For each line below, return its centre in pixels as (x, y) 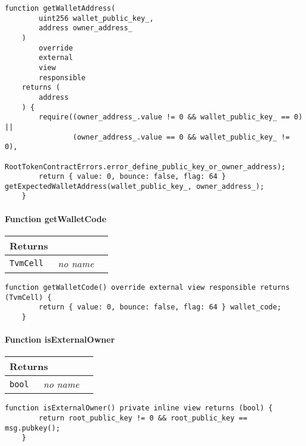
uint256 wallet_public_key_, (96, 18)
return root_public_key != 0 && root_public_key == (143, 418)
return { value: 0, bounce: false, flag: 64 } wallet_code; (160, 307)
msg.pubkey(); (33, 428)
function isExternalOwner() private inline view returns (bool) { (139, 408)
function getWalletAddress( (60, 8)
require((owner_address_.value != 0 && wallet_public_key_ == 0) (171, 117)
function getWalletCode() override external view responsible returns (147, 287)
